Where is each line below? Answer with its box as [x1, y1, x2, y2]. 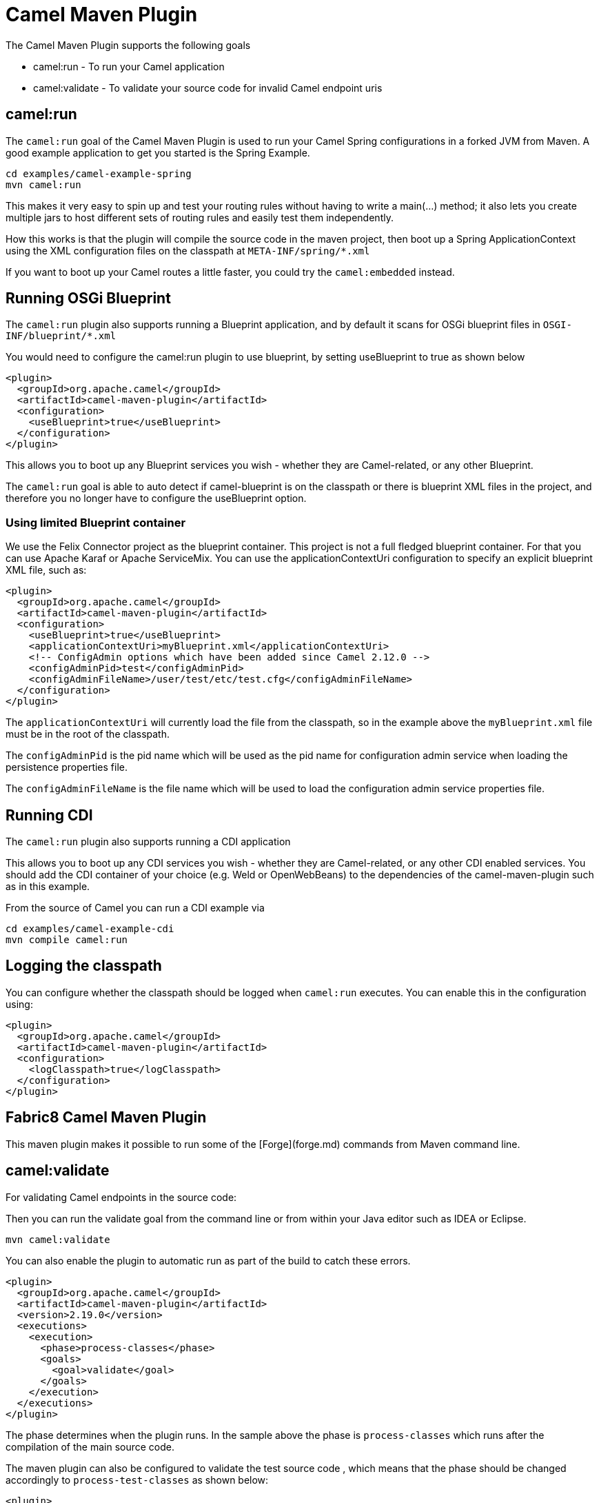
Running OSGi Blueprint [6, 290, 171, 307]
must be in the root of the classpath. [6, 728, 170, 740]
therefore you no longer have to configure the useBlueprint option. [6, 492, 307, 505]
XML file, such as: [6, 564, 87, 576]
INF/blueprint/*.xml [6, 330, 116, 342]
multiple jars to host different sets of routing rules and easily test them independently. [6, 211, 394, 223]
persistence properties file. [6, 761, 128, 774]
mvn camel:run [6, 179, 81, 190]
